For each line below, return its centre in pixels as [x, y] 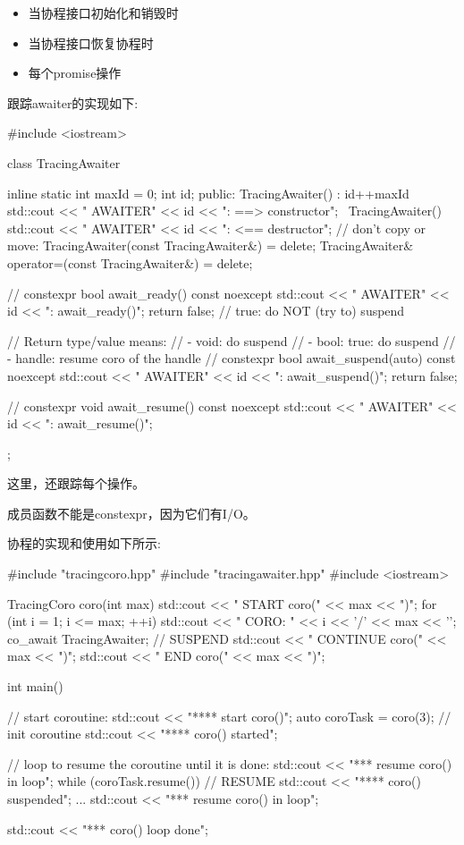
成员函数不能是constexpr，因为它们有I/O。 [131, 513]
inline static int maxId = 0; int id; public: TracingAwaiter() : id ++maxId [208, 193]
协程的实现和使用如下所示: [84, 543]
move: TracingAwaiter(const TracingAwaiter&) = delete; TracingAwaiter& [211, 245]
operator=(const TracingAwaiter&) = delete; [130, 262]
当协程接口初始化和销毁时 [103, 13]
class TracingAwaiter [64, 162]
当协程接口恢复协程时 [91, 42]
